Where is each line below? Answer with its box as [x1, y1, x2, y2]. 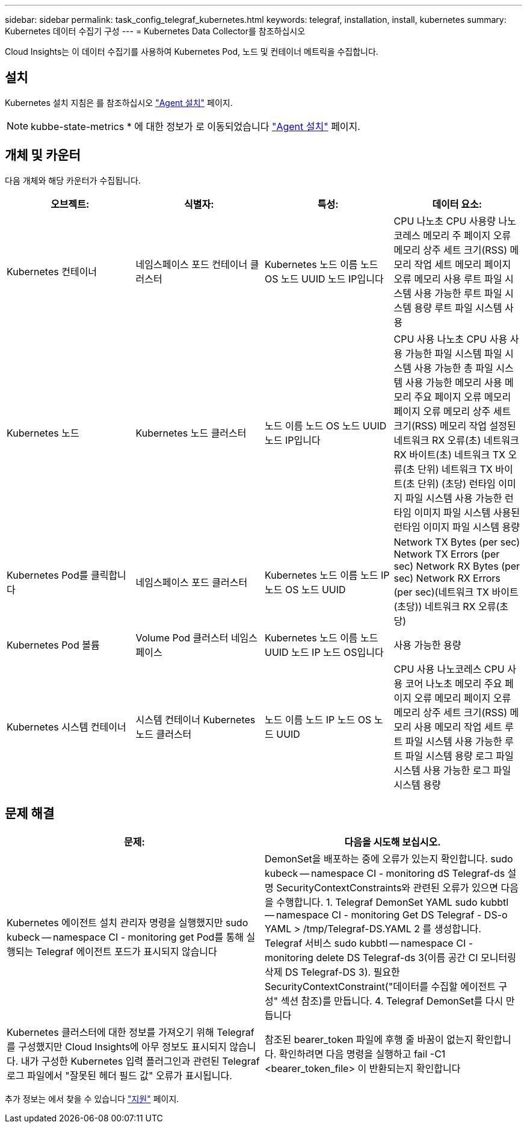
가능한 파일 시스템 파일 [405, 347, 502, 360]
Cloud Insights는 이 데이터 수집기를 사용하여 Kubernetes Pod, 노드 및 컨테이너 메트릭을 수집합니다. [5, 46, 378, 57]
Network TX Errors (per [393, 547, 500, 560]
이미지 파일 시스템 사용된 [414, 506, 520, 519]
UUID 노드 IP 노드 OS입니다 [265, 646, 384, 658]
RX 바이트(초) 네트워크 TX [393, 448, 505, 461]
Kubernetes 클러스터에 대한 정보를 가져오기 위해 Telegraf [7, 1026, 254, 1038]
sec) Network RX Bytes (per [393, 559, 520, 572]
